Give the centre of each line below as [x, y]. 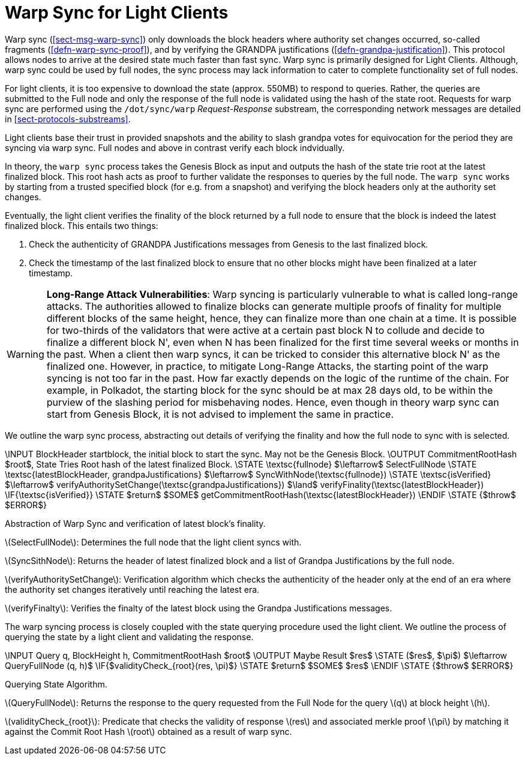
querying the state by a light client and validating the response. [129, 637]
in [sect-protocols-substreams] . [68, 119]
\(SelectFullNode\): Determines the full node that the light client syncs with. [153, 542]
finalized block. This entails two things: [82, 225]
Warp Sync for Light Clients [117, 13]
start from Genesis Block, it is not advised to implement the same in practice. [220, 414]
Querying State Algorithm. [56, 684]
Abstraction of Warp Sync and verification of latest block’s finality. [135, 523]
